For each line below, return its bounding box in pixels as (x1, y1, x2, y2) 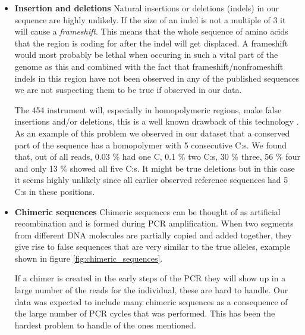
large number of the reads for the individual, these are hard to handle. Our (14, 284, 288, 296)
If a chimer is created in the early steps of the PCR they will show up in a (14, 272, 286, 284)
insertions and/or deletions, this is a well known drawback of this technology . (14, 115, 299, 128)
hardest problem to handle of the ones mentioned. (14, 318, 196, 331)
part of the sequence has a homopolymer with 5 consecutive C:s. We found (14, 138, 287, 151)
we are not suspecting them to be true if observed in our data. (14, 83, 242, 96)
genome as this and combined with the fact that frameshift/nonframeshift (14, 60, 284, 72)
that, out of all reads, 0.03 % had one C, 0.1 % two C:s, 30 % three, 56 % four (14, 150, 300, 163)
